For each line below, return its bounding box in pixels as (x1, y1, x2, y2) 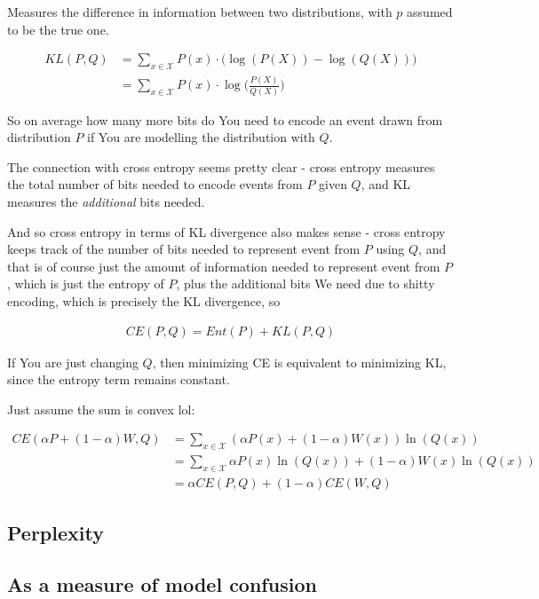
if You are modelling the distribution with (87, 128, 315, 146)
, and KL (361, 175, 411, 193)
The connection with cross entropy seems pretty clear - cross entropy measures (7, 157, 435, 176)
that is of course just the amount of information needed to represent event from (7, 256, 440, 275)
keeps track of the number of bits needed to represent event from (7, 240, 361, 258)
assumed (407, 3, 453, 20)
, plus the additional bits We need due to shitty (176, 274, 435, 293)
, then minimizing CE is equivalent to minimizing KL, (152, 352, 447, 371)
